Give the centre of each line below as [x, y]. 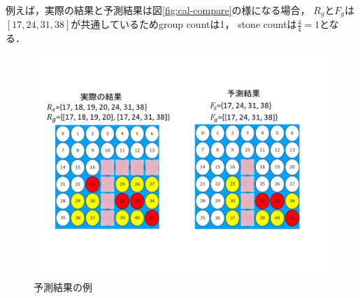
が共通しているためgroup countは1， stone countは [184, 24]
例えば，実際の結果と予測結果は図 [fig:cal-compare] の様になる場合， [158, 10]
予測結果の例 [63, 287]
